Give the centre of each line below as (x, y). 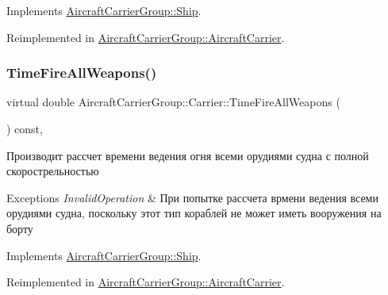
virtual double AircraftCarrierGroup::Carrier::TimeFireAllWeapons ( (173, 102)
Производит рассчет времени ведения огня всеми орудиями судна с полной (188, 155)
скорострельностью (53, 171)
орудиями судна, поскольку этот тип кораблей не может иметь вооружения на (194, 213)
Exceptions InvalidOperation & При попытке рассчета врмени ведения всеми (192, 197)
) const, (25, 128)
